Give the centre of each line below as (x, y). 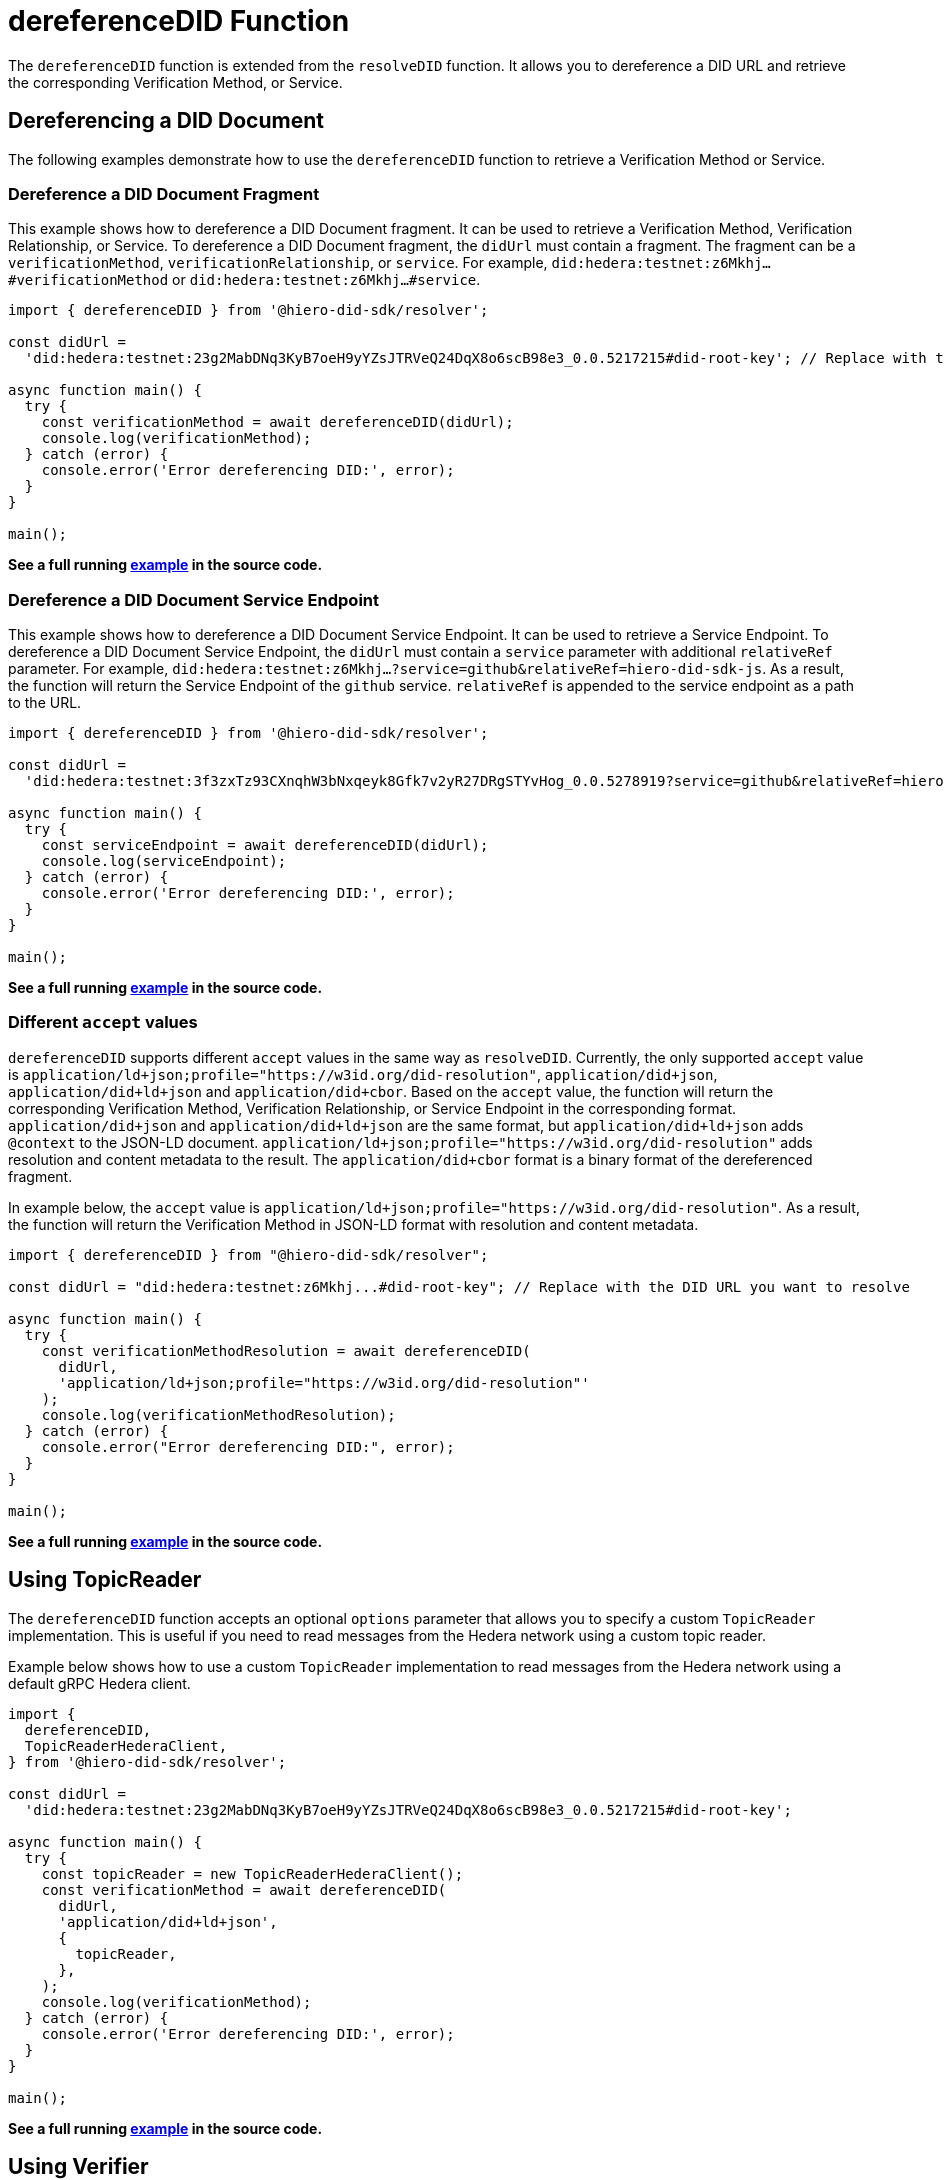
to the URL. (45, 703)
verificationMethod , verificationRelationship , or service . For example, (278, 263)
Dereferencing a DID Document (166, 121)
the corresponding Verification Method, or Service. (175, 82)
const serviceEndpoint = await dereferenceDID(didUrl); (265, 845)
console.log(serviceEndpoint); (164, 861)
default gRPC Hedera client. (99, 1683)
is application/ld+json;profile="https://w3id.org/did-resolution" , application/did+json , (363, 1074)
